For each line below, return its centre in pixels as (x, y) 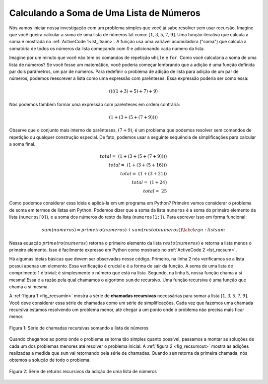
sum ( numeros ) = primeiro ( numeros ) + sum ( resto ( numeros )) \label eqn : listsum (133, 230)
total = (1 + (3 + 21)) (143, 174)
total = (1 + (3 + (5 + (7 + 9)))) (134, 157)
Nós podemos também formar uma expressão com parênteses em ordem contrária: (95, 104)
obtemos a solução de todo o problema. (50, 360)
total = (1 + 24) (149, 183)
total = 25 (155, 191)
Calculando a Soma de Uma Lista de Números (105, 13)
